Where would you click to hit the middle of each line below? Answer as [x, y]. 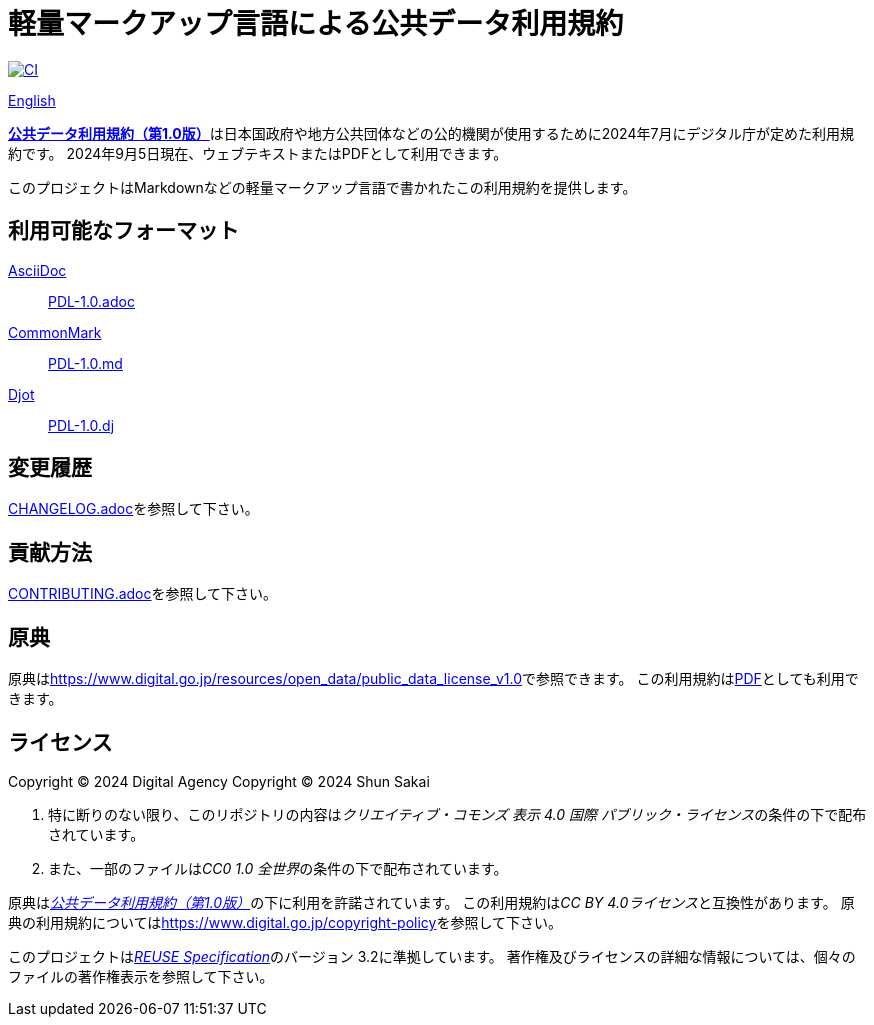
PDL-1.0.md [85, 363]
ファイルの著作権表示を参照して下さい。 [141, 976]
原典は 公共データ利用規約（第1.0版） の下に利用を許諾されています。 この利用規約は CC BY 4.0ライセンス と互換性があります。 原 [431, 902]
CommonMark [55, 332]
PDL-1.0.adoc [91, 301]
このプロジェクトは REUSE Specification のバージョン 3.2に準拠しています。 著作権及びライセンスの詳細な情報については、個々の [432, 956]
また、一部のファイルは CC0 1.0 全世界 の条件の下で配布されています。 [278, 868]
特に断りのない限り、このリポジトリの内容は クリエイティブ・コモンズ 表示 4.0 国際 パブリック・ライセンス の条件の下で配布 [457, 814]
